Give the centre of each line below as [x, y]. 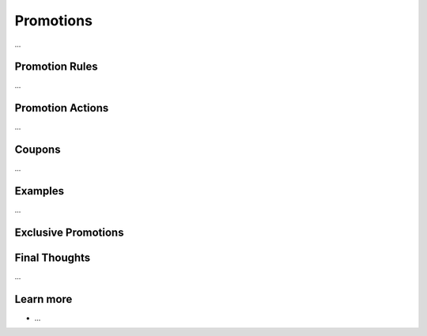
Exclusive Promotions [69, 232]
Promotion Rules [56, 67]
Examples [40, 191]
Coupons [38, 150]
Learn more [43, 299]
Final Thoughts [53, 258]
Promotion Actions [62, 108]
